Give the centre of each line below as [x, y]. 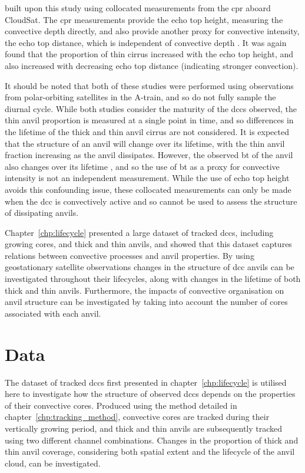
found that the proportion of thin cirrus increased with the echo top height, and [149, 54]
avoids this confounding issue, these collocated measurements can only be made [148, 189]
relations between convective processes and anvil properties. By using [130, 255]
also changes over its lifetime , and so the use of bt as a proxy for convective [142, 166]
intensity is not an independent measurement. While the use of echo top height [147, 178]
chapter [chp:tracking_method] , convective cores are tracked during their [137, 417]
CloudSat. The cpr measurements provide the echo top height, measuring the [144, 19]
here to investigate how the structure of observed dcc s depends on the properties [150, 394]
